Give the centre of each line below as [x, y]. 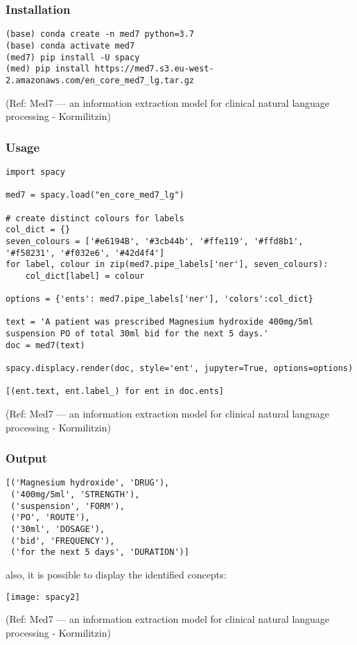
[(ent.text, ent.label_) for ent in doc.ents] [115, 392]
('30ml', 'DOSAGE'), [58, 530]
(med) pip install [48, 69]
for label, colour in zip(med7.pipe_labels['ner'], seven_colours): [167, 265]
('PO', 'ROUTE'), [50, 518]
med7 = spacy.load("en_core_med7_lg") [95, 195]
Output [27, 458]
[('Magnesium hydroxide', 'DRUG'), [88, 483]
